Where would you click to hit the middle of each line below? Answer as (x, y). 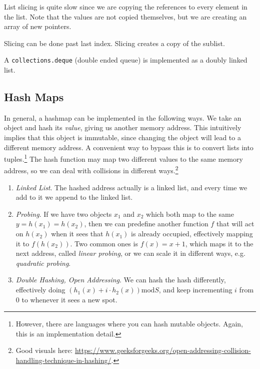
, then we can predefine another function (146, 224)
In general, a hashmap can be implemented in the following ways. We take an (123, 117)
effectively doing (40, 290)
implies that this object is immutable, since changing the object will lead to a (122, 137)
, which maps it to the (219, 243)
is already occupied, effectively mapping (192, 234)
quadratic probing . (43, 263)
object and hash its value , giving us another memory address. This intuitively (123, 127)
